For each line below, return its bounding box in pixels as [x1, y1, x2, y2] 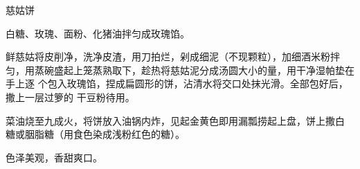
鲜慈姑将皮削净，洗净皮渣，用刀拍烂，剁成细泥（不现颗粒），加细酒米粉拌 [6, 49, 340, 64]
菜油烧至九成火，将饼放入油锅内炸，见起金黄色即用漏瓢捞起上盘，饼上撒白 [6, 113, 345, 127]
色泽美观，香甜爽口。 [6, 150, 102, 164]
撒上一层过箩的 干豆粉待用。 [6, 89, 135, 104]
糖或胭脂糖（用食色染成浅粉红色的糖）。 [6, 127, 185, 141]
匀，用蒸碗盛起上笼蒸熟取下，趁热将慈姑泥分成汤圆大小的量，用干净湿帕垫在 [6, 62, 354, 77]
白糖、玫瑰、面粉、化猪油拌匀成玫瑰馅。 [6, 26, 190, 40]
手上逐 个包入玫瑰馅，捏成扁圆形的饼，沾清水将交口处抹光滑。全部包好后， [6, 76, 348, 91]
